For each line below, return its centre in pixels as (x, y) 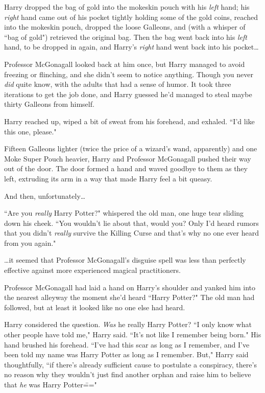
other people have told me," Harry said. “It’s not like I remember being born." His (133, 334)
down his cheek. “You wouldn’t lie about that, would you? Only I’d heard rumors (131, 223)
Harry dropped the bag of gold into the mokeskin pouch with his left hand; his (127, 7)
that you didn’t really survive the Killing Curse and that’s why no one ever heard (132, 233)
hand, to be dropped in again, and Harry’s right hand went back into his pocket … (131, 47)
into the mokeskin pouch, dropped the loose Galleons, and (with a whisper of (125, 27)
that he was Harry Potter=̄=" (51, 384)
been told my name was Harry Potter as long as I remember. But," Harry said (126, 354)
